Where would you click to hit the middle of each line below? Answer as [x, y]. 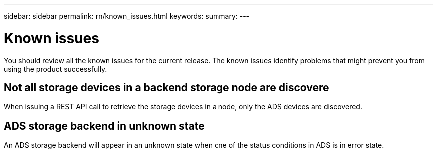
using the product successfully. [56, 69]
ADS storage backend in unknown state [104, 126]
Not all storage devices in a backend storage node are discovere [167, 87]
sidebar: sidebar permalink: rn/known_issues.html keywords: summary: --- [127, 16]
